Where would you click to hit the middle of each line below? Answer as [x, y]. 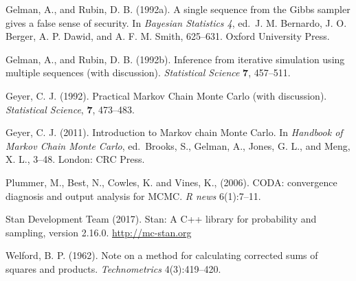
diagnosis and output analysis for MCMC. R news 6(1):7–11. [133, 195]
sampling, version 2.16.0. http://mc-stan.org [99, 232]
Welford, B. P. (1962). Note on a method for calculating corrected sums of [162, 255]
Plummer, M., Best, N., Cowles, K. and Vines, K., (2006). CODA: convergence [171, 182]
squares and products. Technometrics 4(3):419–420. [113, 268]
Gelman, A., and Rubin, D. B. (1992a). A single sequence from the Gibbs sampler [178, 9]
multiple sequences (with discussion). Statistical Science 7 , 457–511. [148, 72]
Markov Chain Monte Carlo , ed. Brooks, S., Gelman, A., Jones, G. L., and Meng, [178, 145]
